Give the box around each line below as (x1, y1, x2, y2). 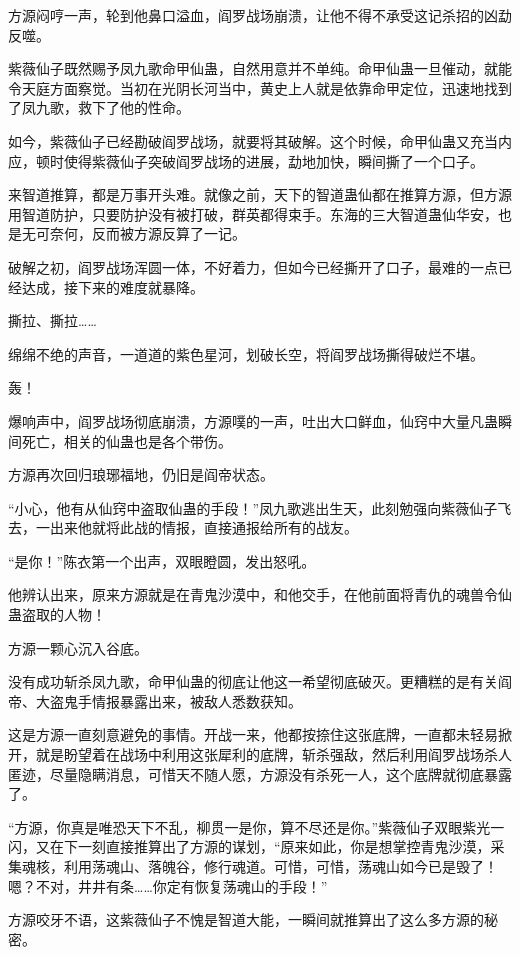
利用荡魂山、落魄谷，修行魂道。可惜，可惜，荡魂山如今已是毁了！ (63, 856, 498, 876)
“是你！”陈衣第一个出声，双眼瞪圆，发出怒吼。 (8, 550, 316, 571)
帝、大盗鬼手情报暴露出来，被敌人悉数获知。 (8, 690, 302, 711)
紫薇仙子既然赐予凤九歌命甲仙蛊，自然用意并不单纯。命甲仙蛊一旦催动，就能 (8, 58, 512, 79)
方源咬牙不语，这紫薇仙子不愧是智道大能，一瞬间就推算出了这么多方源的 (8, 909, 484, 930)
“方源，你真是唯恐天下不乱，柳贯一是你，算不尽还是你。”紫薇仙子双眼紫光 (8, 816, 491, 837)
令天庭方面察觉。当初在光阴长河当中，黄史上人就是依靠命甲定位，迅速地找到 (8, 77, 512, 98)
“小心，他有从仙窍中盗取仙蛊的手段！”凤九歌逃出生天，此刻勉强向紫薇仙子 (8, 497, 498, 518)
